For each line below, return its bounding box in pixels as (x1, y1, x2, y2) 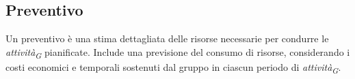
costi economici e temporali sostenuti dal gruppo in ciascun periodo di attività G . (5, 59, 341, 76)
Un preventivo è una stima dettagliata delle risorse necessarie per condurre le (5, 31, 329, 46)
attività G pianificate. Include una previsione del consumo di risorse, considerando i (5, 44, 350, 61)
